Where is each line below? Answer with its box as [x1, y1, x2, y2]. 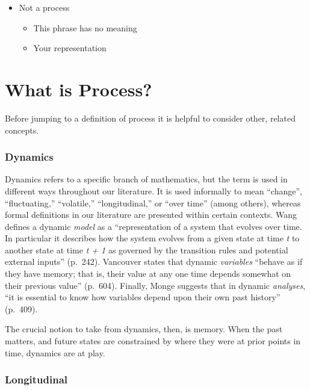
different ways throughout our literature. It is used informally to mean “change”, [5, 184, 302, 197]
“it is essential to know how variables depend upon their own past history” [5, 291, 281, 303]
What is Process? [5, 76, 152, 101]
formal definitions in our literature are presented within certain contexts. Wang [5, 208, 297, 221]
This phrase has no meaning [33, 21, 137, 34]
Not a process [19, 1, 70, 13]
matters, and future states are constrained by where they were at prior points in [5, 335, 301, 347]
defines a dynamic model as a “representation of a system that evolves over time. [5, 220, 302, 232]
